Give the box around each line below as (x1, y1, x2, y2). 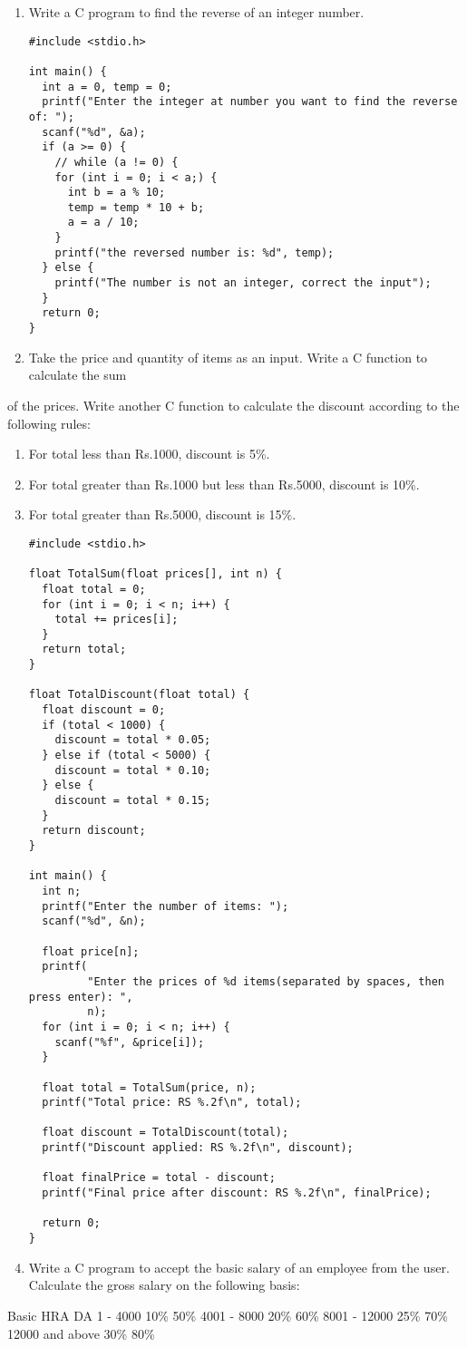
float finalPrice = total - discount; (42, 1171, 276, 1185)
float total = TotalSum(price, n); (42, 1081, 257, 1094)
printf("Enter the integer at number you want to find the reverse (42, 95, 458, 109)
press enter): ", (28, 990, 133, 1003)
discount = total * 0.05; (54, 733, 211, 747)
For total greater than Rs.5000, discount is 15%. (28, 505, 297, 524)
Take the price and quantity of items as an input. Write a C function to (28, 347, 428, 366)
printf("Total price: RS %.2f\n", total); (42, 1096, 302, 1110)
